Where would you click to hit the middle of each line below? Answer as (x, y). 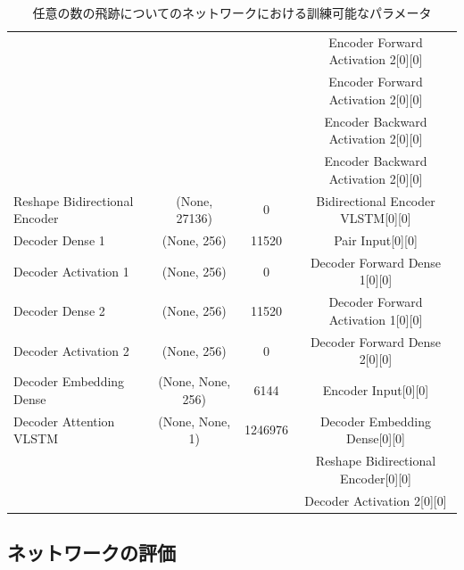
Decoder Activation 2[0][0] (376, 500)
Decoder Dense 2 (59, 311)
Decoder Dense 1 (59, 240)
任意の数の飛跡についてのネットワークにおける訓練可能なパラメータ (232, 12)
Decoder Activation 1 (71, 271)
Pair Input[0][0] (376, 240)
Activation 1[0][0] (376, 319)
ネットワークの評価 (91, 552)
